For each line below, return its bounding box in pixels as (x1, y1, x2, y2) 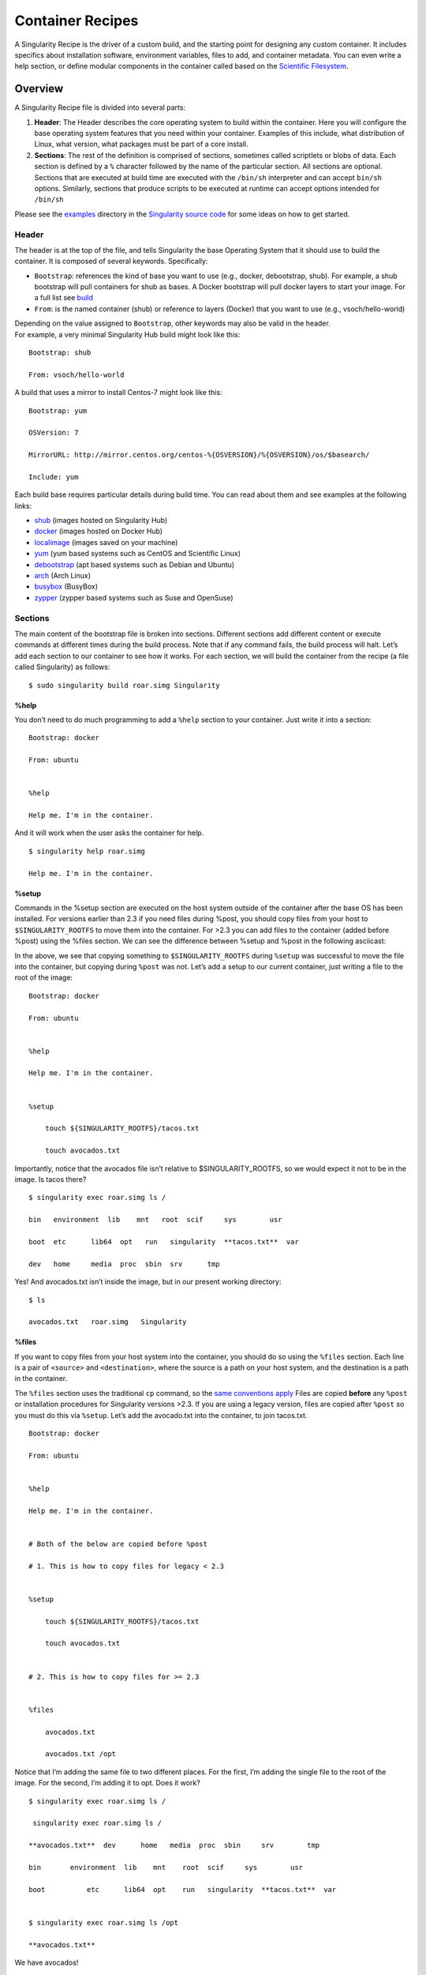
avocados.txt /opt (44, 1750, 117, 1759)
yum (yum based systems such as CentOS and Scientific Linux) (34, 549, 241, 559)
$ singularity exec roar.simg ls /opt (28, 1918, 179, 1927)
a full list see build (34, 293, 94, 303)
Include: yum (28, 472, 79, 481)
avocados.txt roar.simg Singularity (28, 1318, 187, 1326)
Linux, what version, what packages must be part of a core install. (34, 139, 248, 149)
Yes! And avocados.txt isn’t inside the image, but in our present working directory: (14, 1277, 282, 1287)
